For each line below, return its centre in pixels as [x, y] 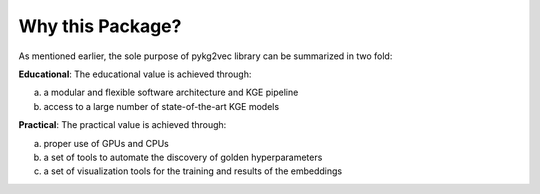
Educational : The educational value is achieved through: [135, 74]
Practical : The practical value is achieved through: [122, 125]
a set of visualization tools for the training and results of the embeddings [193, 171]
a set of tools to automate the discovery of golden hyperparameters [183, 157]
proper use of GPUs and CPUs [106, 143]
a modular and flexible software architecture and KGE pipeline [171, 92]
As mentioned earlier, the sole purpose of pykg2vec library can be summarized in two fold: [205, 56]
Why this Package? [100, 26]
